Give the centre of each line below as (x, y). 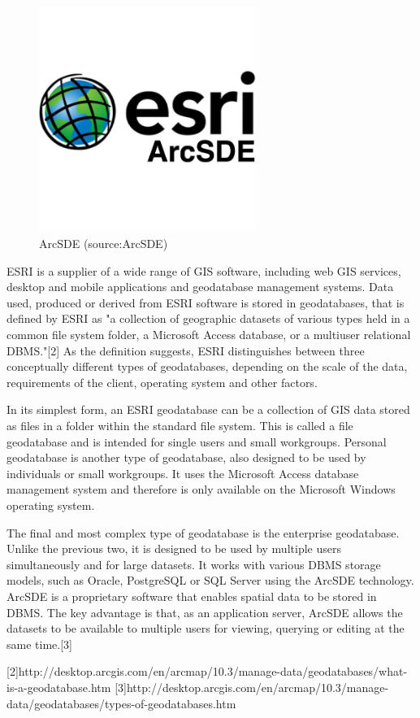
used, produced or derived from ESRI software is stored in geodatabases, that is (206, 302)
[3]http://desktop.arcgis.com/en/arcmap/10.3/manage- (252, 687)
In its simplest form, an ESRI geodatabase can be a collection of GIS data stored (208, 409)
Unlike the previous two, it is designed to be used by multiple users (174, 548)
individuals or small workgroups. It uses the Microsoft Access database (183, 473)
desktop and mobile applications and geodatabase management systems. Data (200, 287)
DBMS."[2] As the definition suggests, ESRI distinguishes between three (186, 350)
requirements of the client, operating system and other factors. (162, 382)
